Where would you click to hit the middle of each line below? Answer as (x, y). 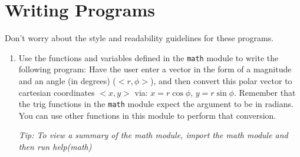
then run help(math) (55, 146)
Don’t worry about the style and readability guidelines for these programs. (139, 38)
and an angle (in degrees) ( (67, 80)
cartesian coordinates (57, 92)
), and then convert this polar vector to (221, 80)
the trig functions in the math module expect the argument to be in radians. (156, 104)
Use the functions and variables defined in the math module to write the (149, 57)
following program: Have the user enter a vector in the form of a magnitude (155, 69)
